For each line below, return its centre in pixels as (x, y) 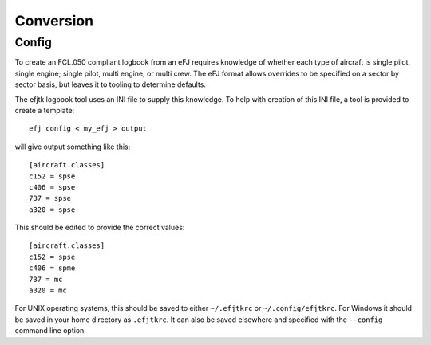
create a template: (45, 110)
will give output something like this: (73, 147)
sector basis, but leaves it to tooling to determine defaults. (111, 84)
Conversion (54, 21)
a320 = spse (52, 210)
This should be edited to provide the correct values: (100, 228)
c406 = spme (52, 268)
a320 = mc (48, 290)
